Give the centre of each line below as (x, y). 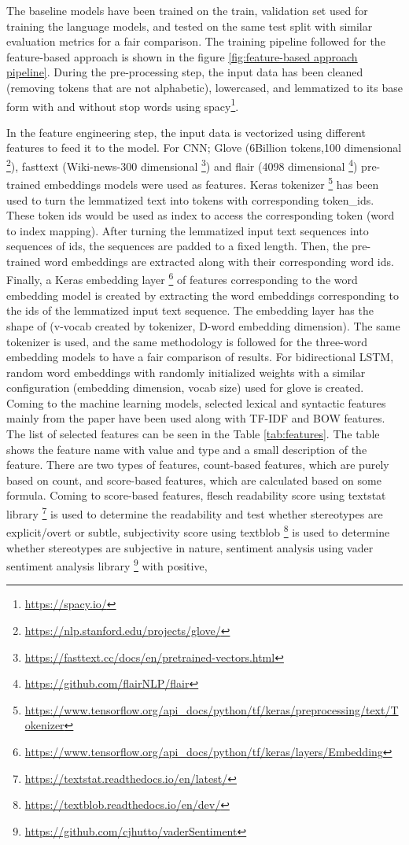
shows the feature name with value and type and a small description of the (187, 449)
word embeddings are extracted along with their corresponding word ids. (219, 261)
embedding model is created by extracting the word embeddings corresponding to (203, 295)
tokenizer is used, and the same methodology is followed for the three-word (187, 341)
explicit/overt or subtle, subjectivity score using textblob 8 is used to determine (198, 531)
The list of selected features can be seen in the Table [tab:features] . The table (193, 434)
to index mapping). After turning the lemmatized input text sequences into (188, 230)
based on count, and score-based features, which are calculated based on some (194, 480)
